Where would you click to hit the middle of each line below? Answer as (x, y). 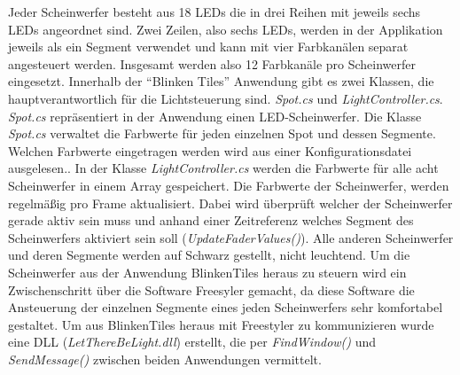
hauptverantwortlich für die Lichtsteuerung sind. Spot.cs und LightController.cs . (226, 98)
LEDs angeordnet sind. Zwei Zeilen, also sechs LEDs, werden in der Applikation (226, 29)
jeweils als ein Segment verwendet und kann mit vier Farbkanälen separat (208, 47)
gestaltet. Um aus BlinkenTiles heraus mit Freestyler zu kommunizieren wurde (221, 324)
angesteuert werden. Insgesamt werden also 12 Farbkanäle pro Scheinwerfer (212, 63)
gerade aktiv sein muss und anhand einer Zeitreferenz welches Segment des (211, 220)
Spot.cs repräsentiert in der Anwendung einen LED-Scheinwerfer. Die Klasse (215, 116)
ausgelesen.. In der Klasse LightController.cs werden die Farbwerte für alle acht (223, 168)
